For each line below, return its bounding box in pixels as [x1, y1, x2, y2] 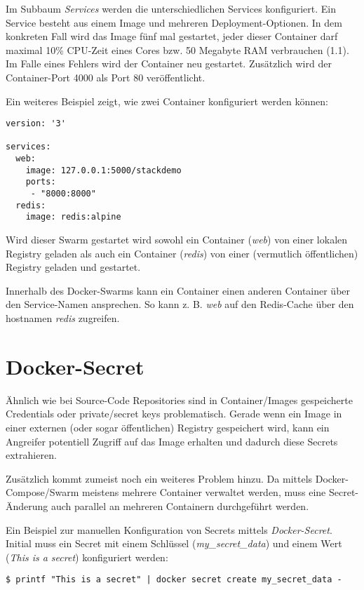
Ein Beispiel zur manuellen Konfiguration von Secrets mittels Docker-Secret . [6, 522, 332, 537]
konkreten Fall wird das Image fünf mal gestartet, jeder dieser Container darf [6, 29, 338, 43]
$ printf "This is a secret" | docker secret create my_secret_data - [6, 575, 342, 585]
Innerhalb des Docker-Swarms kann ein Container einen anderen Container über [6, 283, 351, 297]
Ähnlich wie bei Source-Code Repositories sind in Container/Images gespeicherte [6, 392, 353, 407]
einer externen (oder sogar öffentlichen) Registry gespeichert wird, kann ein [6, 420, 330, 434]
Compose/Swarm [6, 485, 79, 500]
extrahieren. [6, 448, 57, 462]
